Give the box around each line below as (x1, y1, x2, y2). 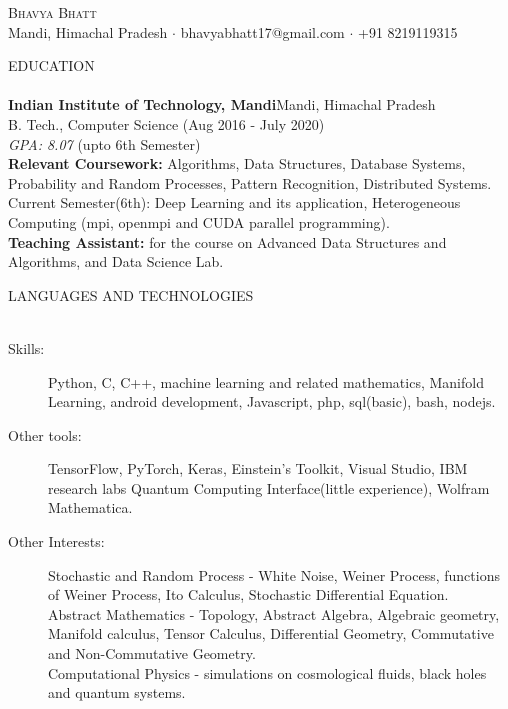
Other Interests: (8, 531, 105, 552)
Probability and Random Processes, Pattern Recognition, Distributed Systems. (8, 172, 492, 193)
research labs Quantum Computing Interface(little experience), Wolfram (48, 477, 490, 498)
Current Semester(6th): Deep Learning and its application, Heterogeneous (8, 192, 461, 213)
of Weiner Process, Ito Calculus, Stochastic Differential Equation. (48, 584, 449, 605)
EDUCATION (8, 55, 95, 76)
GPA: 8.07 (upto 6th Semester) (8, 133, 201, 154)
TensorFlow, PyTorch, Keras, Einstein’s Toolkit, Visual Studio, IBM (48, 458, 468, 479)
